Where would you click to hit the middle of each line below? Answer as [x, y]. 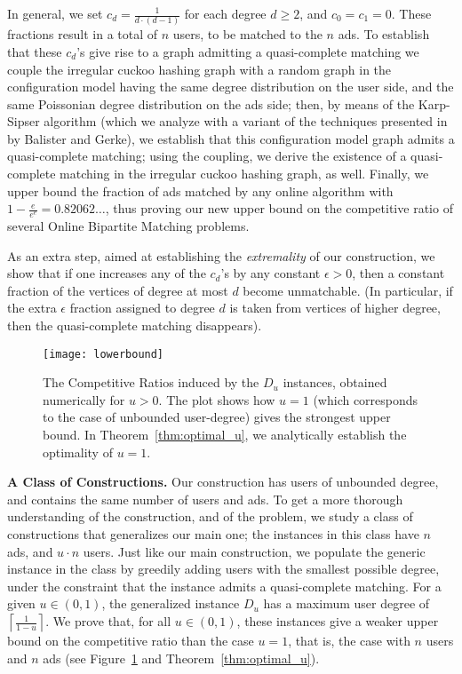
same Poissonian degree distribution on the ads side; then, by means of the [211, 103]
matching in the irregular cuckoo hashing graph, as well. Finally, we [244, 174]
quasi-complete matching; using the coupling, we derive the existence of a [207, 156]
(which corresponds [366, 399]
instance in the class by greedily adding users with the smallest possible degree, [223, 569]
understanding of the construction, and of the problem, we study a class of [210, 516]
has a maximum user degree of [346, 603]
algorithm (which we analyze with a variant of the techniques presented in [246, 121]
